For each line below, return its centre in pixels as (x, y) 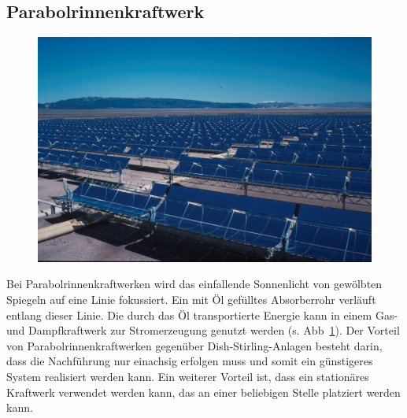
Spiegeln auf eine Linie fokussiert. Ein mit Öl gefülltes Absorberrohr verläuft (191, 299)
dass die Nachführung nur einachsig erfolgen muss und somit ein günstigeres (190, 361)
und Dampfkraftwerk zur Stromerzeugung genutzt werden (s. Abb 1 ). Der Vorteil (203, 330)
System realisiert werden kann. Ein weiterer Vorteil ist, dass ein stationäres (188, 376)
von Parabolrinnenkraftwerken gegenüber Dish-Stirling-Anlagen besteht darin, (194, 345)
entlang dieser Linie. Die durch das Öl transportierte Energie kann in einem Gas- (202, 314)
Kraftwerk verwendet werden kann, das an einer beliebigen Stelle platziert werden (203, 392)
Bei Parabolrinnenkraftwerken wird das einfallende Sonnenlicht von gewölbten (194, 284)
